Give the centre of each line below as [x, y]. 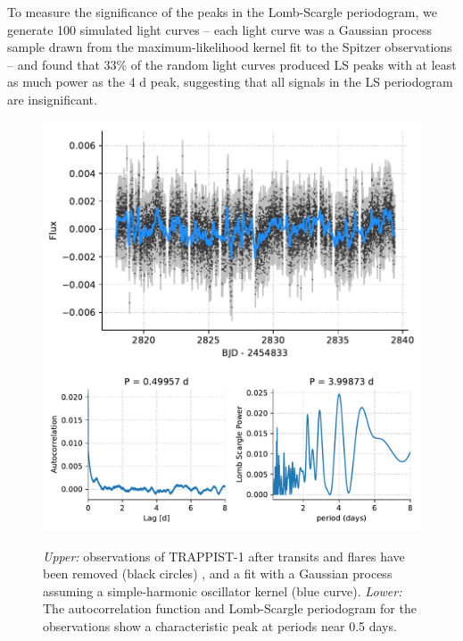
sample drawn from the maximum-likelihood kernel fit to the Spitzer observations [230, 47]
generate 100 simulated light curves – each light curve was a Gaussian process [219, 29]
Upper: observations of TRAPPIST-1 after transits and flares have [224, 556]
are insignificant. [52, 99]
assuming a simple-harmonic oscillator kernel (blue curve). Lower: [223, 590]
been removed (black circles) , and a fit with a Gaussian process [218, 574]
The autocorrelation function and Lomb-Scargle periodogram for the [230, 608]
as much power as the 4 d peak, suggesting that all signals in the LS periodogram [230, 82]
